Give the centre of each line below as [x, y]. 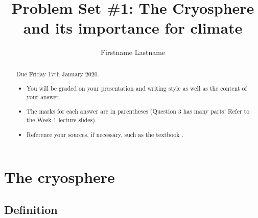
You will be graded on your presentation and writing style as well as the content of [137, 88]
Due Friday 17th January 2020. [57, 74]
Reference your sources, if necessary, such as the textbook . [105, 134]
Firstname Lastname [133, 52]
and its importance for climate [133, 28]
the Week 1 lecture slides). [62, 120]
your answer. [43, 97]
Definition [31, 209]
